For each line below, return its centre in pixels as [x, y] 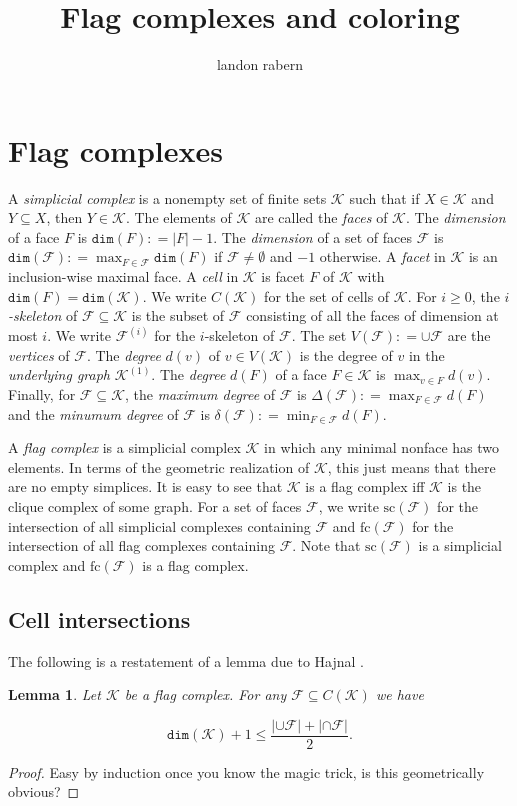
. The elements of [178, 217]
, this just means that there [411, 466]
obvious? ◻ [44, 791]
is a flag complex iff [365, 486]
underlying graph [59, 374]
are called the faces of [321, 217]
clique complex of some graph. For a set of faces [155, 506]
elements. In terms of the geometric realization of [159, 466]
